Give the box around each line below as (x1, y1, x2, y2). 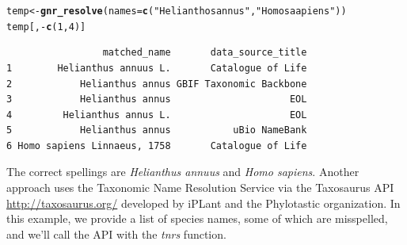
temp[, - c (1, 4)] (6, 21, 86, 33)
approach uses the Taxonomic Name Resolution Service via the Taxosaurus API (6, 179, 394, 196)
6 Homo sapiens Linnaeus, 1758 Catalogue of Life (6, 140, 307, 151)
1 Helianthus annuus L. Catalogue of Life (6, 62, 307, 74)
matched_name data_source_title (102, 47, 307, 59)
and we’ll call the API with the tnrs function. (6, 225, 226, 242)
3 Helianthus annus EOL (6, 94, 307, 105)
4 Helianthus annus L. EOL (6, 109, 307, 121)
